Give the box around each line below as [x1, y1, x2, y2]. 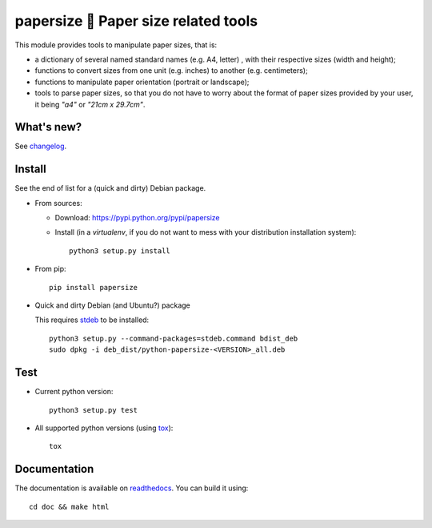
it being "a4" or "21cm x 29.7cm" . [34, 99, 146, 109]
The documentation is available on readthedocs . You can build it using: [14, 483, 249, 493]
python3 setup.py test [49, 405, 138, 414]
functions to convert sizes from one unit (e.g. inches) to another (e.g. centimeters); [34, 66, 308, 75]
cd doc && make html [29, 502, 110, 511]
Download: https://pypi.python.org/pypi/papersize [54, 213, 220, 223]
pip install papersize [49, 283, 138, 292]
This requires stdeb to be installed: [34, 315, 150, 324]
